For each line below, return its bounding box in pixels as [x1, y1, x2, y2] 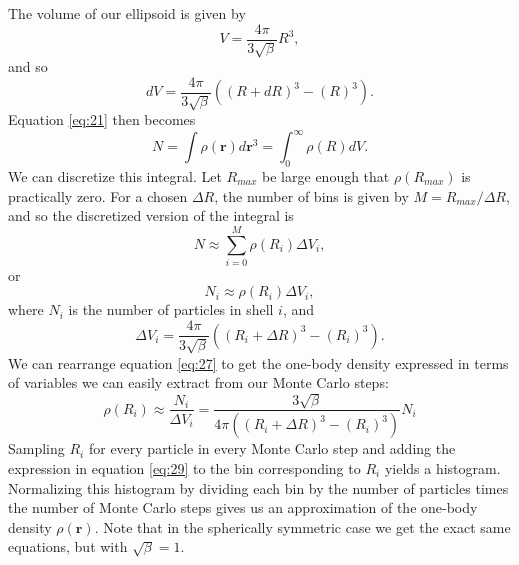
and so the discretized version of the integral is [8, 205, 294, 226]
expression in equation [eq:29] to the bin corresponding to [8, 458, 361, 478]
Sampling [8, 438, 65, 459]
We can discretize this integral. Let [8, 165, 222, 186]
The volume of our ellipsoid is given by [8, 3, 246, 23]
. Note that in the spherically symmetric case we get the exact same [94, 516, 511, 537]
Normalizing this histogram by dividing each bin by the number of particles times [8, 477, 509, 498]
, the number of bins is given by [214, 185, 409, 206]
